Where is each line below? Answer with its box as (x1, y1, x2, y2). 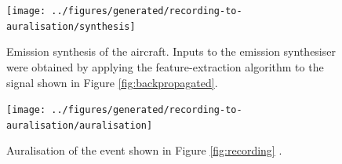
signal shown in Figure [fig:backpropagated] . (6, 74, 218, 90)
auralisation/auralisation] (6, 119, 153, 131)
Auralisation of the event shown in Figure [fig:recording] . (6, 142, 282, 159)
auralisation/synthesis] (6, 20, 136, 32)
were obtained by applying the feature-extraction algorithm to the (6, 58, 324, 75)
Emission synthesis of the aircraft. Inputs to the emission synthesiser (6, 43, 336, 60)
